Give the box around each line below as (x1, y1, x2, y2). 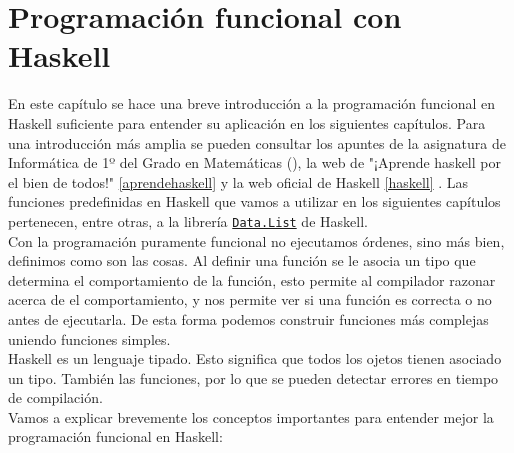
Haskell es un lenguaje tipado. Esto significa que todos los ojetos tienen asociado (8, 348, 502, 369)
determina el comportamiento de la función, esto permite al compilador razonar (8, 269, 496, 290)
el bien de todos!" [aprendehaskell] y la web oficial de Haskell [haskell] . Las (8, 171, 469, 192)
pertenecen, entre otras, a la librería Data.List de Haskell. (8, 210, 368, 231)
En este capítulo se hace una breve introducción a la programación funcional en (8, 93, 496, 114)
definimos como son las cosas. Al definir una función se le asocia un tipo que (8, 250, 476, 271)
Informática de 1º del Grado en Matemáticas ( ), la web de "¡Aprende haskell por (8, 152, 501, 173)
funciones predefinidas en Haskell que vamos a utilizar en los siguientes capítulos (8, 191, 501, 212)
